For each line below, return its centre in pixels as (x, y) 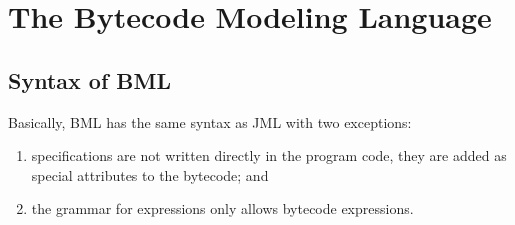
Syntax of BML (89, 79)
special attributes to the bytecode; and (150, 174)
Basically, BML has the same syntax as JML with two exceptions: (210, 121)
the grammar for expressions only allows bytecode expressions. (222, 208)
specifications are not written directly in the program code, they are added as (269, 155)
